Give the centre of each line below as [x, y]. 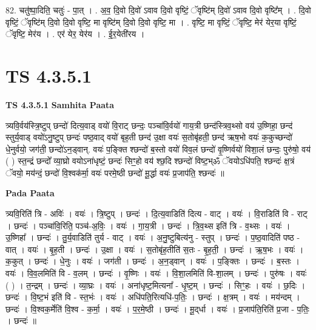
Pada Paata [30, 193]
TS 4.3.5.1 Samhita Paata [60, 104]
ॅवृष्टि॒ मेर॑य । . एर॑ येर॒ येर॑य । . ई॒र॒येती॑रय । [75, 34]
